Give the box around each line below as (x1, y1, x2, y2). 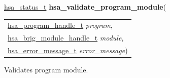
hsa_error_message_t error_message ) (8, 45, 128, 56)
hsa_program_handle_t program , (8, 20, 113, 30)
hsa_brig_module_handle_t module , (8, 32, 124, 43)
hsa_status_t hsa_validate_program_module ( (4, 2, 166, 12)
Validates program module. (4, 64, 88, 75)
